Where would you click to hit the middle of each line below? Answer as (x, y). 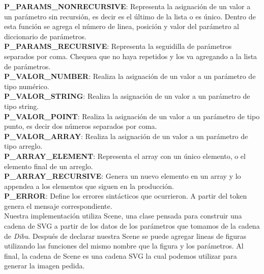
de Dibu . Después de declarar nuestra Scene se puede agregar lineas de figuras (125, 236)
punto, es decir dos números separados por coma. (81, 126)
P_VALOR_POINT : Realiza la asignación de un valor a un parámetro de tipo (132, 116)
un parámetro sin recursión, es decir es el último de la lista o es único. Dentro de (130, 16)
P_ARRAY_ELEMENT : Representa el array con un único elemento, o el (125, 156)
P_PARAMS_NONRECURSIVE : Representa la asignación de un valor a (127, 6)
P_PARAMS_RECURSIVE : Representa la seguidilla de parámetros (118, 46)
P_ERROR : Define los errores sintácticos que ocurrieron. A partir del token (126, 196)
